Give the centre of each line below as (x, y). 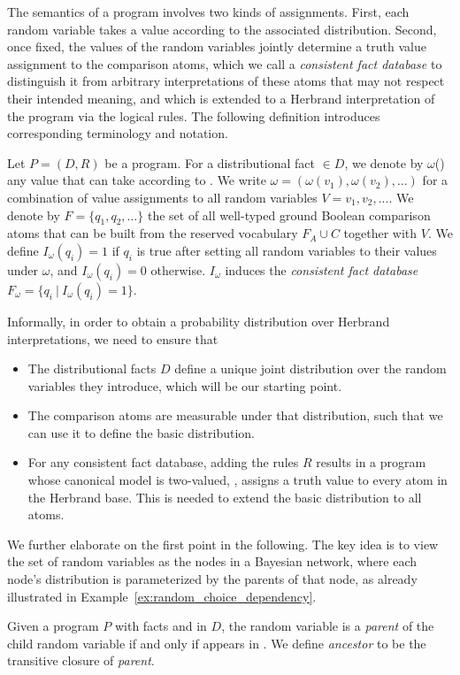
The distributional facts (92, 368)
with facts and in (161, 626)
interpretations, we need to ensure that (113, 338)
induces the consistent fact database (322, 269)
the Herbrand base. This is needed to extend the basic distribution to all (225, 497)
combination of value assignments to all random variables (162, 197)
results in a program (371, 462)
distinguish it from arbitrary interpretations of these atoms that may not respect (226, 81)
